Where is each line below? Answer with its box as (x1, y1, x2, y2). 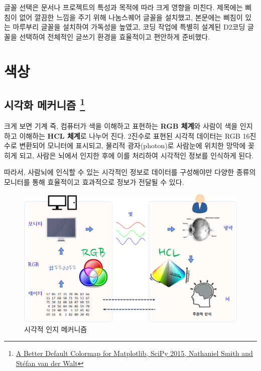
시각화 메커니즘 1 (4, 95, 85, 113)
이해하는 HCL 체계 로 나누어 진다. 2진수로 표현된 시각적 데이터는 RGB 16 (19, 130, 250, 141)
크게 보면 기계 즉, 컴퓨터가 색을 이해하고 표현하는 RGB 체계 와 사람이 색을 (4, 120, 238, 131)
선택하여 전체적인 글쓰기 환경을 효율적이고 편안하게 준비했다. (19, 31, 210, 42)
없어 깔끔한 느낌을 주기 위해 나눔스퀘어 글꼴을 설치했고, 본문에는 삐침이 (19, 12, 243, 22)
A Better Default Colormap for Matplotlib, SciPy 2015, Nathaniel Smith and (16, 348, 253, 358)
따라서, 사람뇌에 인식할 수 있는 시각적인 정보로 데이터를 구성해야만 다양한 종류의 (4, 167, 256, 177)
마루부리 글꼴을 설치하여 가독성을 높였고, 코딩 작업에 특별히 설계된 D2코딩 (13, 22, 245, 32)
